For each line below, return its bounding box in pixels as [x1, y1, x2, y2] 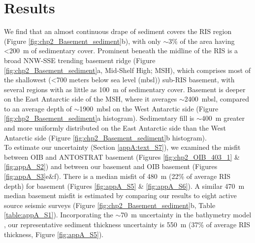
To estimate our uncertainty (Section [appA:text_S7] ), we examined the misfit [4, 142, 241, 152]
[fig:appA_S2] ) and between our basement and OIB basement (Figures [4, 161, 218, 172]
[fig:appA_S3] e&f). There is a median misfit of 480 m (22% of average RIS [4, 171, 231, 181]
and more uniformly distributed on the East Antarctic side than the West [4, 123, 226, 133]
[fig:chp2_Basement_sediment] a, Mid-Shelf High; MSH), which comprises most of [4, 65, 251, 75]
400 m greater [201, 113, 245, 123]
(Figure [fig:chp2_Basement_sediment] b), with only [4, 35, 161, 46]
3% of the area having [168, 35, 235, 46]
